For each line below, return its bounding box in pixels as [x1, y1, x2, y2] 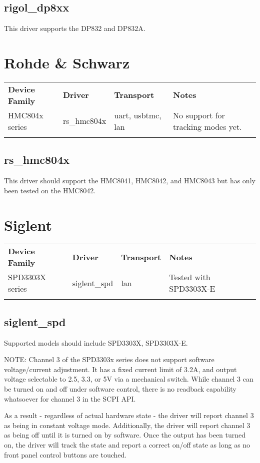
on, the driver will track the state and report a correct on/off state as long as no [4, 439, 250, 450]
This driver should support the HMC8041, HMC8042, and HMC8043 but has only [4, 175, 255, 186]
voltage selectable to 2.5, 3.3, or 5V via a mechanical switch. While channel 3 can [4, 374, 253, 384]
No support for [173, 109, 225, 121]
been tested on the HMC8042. [4, 185, 96, 195]
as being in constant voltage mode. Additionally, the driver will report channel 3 [4, 420, 250, 430]
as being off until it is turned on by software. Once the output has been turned [4, 430, 246, 440]
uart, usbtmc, [114, 109, 161, 121]
